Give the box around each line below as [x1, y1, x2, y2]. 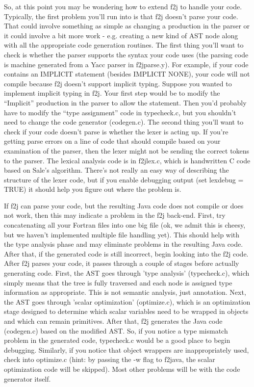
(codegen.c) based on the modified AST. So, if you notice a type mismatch [4, 325, 228, 335]
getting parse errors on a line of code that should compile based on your [4, 136, 221, 146]
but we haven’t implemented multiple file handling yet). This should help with [4, 229, 240, 239]
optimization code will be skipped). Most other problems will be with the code [4, 363, 240, 374]
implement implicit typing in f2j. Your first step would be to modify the [4, 88, 220, 98]
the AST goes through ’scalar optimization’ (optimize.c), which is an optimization [4, 296, 251, 307]
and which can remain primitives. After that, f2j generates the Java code [4, 316, 223, 326]
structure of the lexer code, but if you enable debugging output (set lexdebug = [4, 174, 244, 184]
